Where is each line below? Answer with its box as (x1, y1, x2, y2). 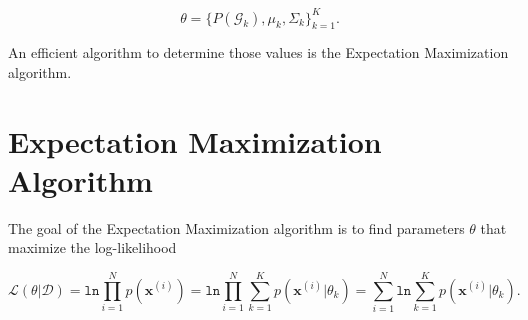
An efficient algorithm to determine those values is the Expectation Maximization (8, 42, 509, 63)
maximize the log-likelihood (8, 237, 177, 258)
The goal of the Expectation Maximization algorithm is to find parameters (8, 217, 465, 238)
